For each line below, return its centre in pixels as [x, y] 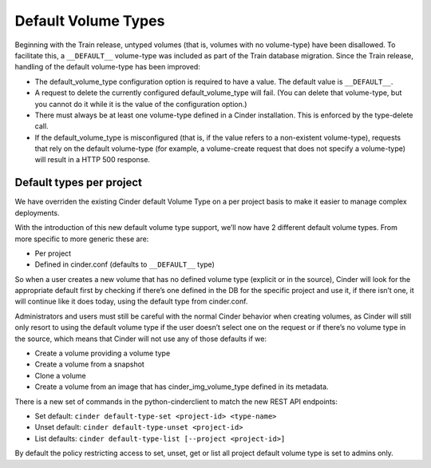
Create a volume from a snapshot [90, 364]
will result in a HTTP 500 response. [93, 160]
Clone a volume [61, 375]
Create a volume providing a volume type [103, 353]
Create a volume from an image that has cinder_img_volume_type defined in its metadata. [182, 387]
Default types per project [79, 182]
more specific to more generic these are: [82, 239]
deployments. [37, 212]
